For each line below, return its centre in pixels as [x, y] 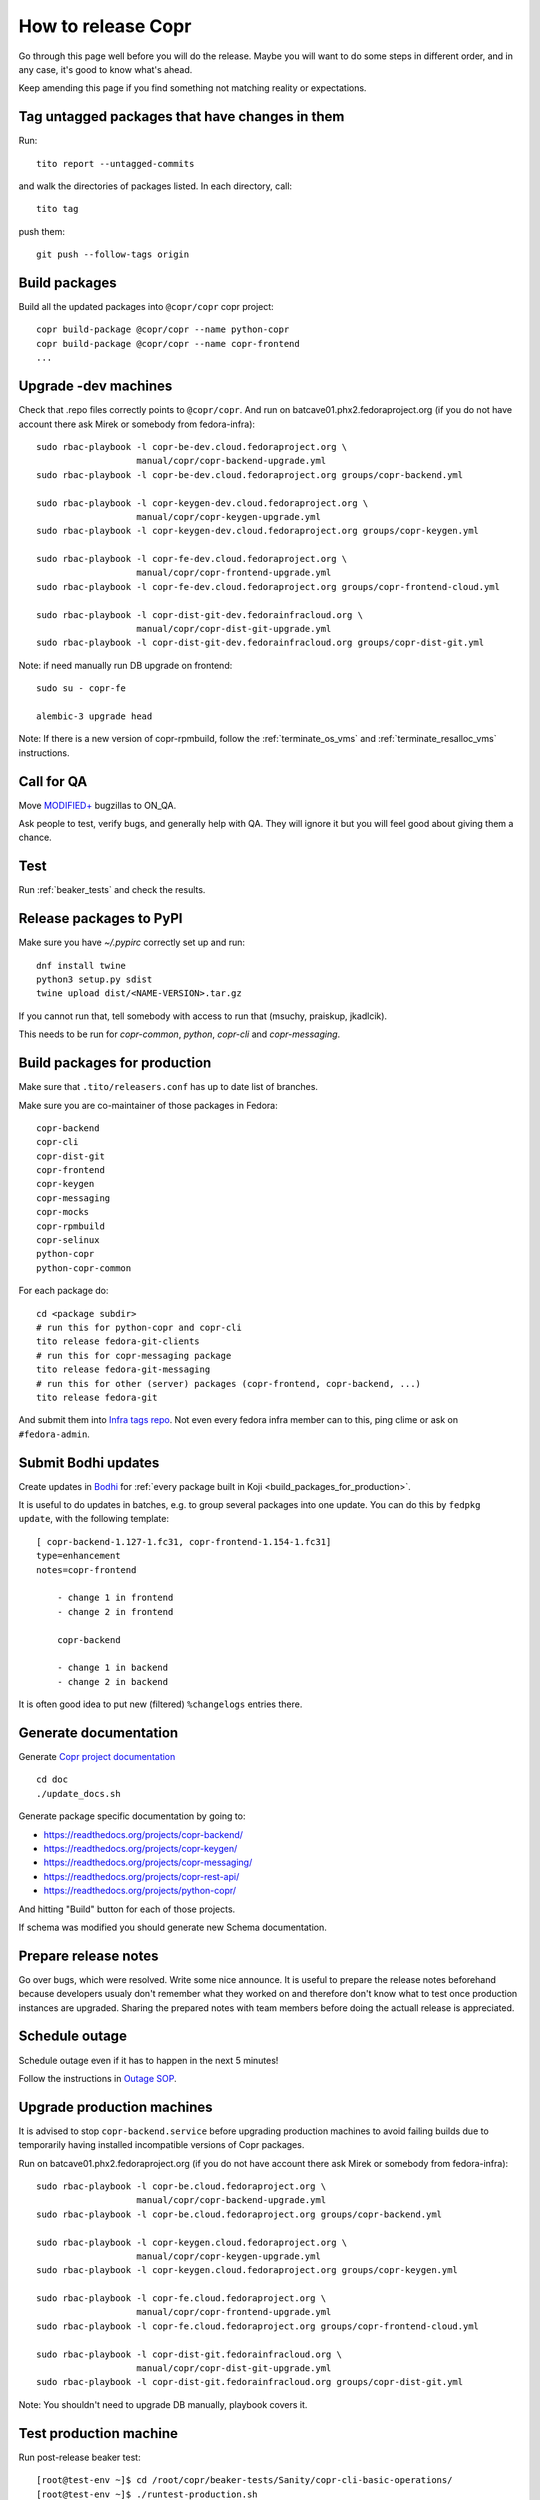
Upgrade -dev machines [95, 386]
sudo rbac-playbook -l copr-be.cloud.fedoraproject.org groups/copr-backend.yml [239, 2214]
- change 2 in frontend [115, 1611]
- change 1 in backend [112, 1668]
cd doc [52, 1779]
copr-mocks [63, 1212]
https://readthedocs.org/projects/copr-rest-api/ [141, 1876]
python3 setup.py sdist [94, 979]
